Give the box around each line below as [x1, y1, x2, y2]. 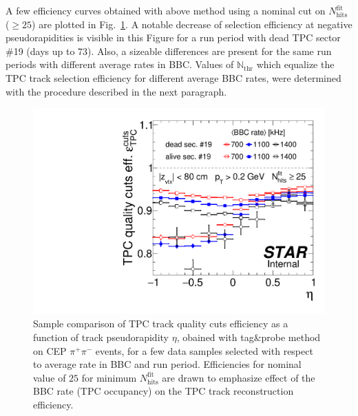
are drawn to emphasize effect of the [162, 370, 315, 384]
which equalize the [256, 57, 335, 72]
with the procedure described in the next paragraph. [6, 84, 227, 98]
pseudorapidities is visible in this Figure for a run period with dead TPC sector [6, 30, 341, 45]
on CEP [33, 343, 67, 358]
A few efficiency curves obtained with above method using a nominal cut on [6, 3, 326, 17]
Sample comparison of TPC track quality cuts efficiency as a [33, 316, 288, 331]
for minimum [81, 370, 137, 384]
